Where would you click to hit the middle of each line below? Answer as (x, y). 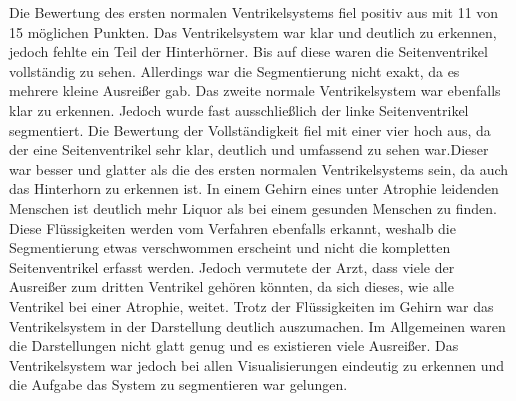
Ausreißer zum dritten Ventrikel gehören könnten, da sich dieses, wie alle (231, 286)
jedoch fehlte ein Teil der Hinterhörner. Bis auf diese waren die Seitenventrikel (248, 51)
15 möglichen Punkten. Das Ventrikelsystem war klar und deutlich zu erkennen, (253, 31)
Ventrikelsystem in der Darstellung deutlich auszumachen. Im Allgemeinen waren (257, 325)
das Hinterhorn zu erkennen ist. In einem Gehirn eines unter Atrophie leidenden (254, 188)
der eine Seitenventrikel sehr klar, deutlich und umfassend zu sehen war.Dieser (249, 149)
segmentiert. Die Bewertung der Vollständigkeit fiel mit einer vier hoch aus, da (250, 129)
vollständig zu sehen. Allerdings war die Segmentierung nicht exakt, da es (234, 70)
